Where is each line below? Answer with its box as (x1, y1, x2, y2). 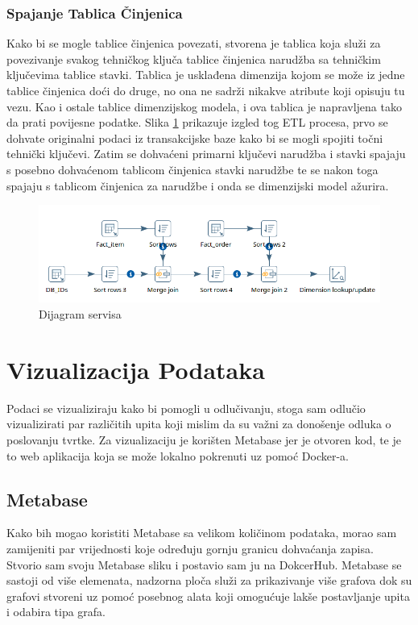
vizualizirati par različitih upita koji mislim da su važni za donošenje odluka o (6, 415, 391, 432)
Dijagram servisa (39, 306, 122, 323)
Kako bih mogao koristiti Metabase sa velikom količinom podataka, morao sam (6, 524, 397, 541)
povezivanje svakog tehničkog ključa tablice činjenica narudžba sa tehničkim (6, 50, 381, 67)
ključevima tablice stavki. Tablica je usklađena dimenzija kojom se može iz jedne (6, 66, 405, 83)
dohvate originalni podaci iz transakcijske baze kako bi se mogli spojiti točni (6, 129, 383, 146)
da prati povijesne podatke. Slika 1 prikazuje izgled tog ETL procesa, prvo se (6, 114, 388, 131)
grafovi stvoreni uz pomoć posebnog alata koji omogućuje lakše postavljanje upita (6, 587, 410, 604)
